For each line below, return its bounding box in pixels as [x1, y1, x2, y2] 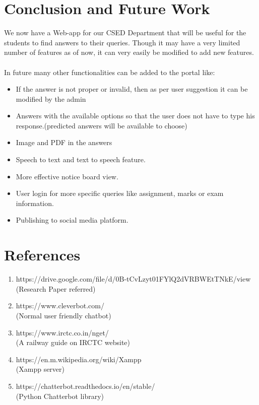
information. [16, 197, 54, 208]
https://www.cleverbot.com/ [16, 300, 104, 311]
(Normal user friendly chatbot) [16, 310, 111, 320]
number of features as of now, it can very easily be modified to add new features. [4, 47, 254, 57]
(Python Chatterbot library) [16, 390, 104, 401]
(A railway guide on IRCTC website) [16, 337, 131, 348]
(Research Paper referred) [16, 283, 96, 294]
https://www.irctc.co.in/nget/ [16, 327, 109, 337]
